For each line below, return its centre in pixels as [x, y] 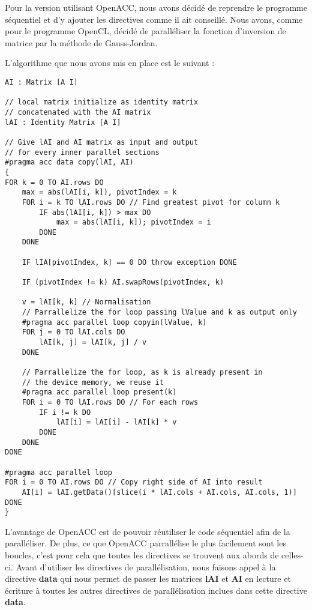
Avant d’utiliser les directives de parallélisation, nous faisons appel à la [146, 566]
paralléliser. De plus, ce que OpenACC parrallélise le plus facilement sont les [145, 543]
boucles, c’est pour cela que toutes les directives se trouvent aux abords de [142, 555]
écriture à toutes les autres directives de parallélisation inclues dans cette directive [156, 590]
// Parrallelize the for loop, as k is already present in [142, 372]
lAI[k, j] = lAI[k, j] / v [93, 343]
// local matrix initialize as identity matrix [102, 102]
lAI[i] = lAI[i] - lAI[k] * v [116, 422]
